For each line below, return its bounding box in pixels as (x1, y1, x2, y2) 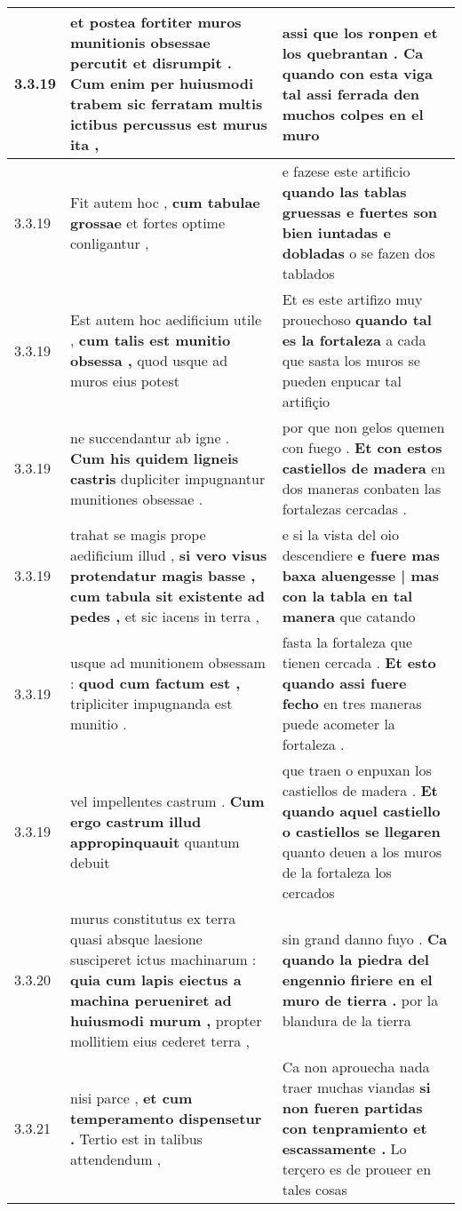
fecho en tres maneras (282, 693, 422, 713)
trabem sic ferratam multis (70, 93, 263, 114)
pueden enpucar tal (282, 370, 402, 391)
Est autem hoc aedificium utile (70, 309, 261, 330)
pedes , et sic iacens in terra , (70, 606, 260, 626)
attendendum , (70, 1148, 162, 1169)
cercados (282, 882, 335, 903)
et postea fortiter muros (70, 12, 242, 32)
